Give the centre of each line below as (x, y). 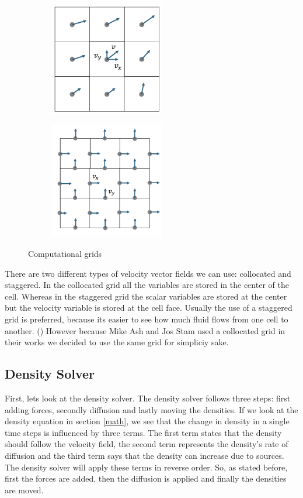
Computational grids (65, 254)
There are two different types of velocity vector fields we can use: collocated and (148, 273)
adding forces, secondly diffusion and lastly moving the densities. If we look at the (151, 409)
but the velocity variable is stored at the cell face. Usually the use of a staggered (149, 308)
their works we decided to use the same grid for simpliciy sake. (117, 342)
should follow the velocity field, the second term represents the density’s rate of (147, 444)
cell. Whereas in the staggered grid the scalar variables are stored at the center (146, 296)
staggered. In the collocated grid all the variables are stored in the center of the (147, 285)
